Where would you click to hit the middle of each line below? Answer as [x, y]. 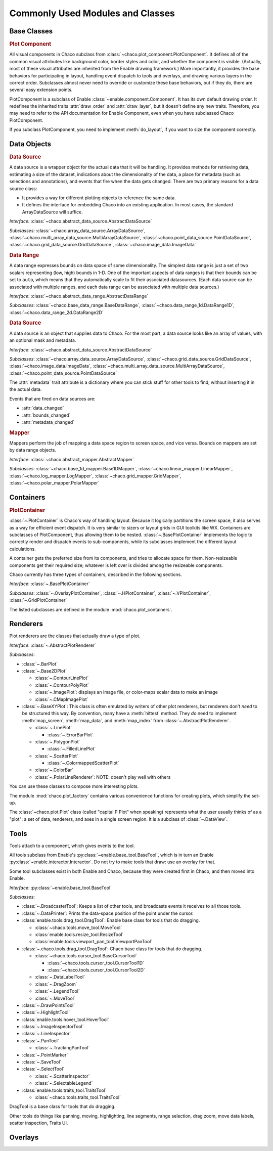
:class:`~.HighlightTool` [46, 1012]
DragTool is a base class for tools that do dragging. [62, 1106]
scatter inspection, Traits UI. [39, 1123]
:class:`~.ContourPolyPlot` [62, 685]
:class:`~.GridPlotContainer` [38, 600]
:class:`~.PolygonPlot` [57, 741]
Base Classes [31, 31]
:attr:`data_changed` [43, 408]
